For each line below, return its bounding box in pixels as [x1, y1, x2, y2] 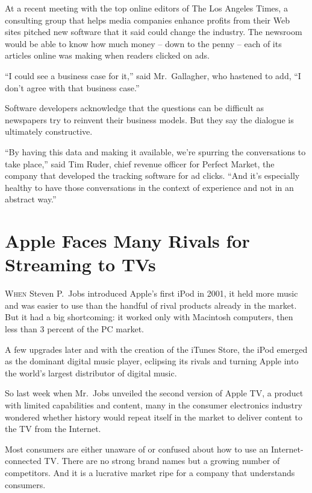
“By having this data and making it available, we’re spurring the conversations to [5, 145, 306, 158]
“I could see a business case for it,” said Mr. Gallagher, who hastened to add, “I [5, 69, 301, 82]
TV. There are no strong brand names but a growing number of [44, 454, 280, 467]
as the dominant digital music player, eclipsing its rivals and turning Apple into [5, 355, 299, 367]
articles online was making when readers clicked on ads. [5, 49, 210, 62]
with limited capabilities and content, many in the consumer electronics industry [5, 398, 302, 411]
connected [5, 454, 42, 467]
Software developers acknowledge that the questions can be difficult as [5, 101, 264, 114]
